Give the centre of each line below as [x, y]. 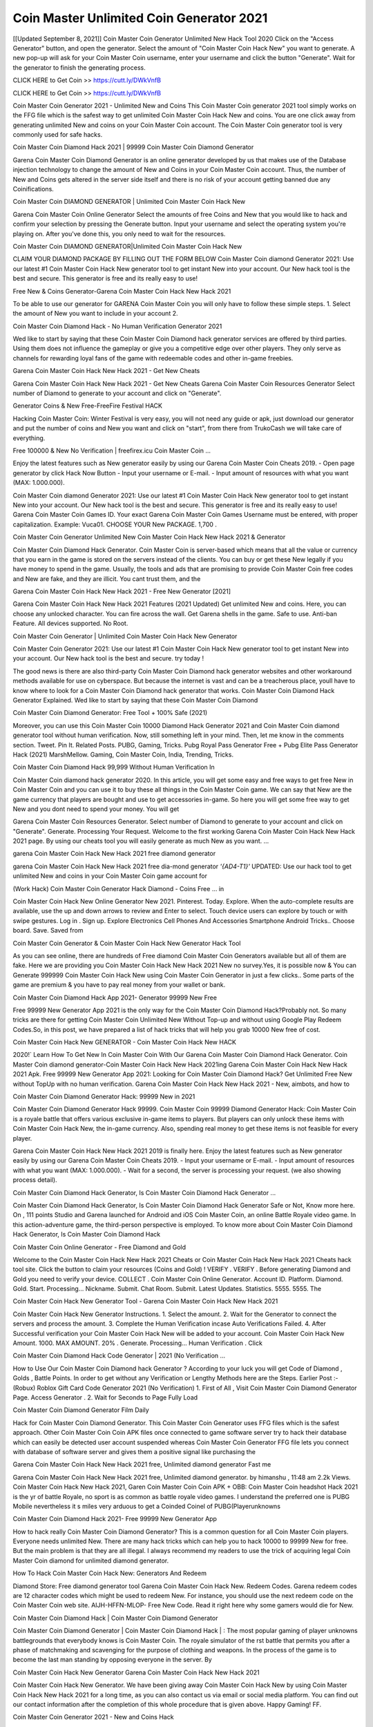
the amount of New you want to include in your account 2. [95, 314]
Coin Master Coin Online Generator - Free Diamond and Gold [99, 1247]
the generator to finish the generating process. [79, 67]
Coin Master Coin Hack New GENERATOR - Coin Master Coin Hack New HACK [124, 1042]
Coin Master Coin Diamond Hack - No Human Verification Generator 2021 [117, 326]
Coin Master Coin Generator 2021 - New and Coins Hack [93, 1717]
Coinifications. [34, 189]
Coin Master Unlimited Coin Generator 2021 [140, 18]
